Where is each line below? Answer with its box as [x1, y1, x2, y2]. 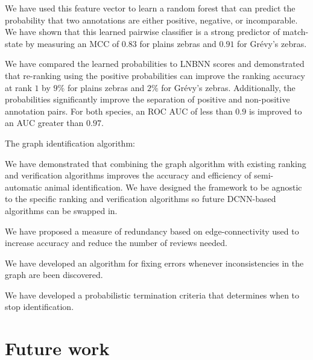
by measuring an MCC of [25, 37, 119, 49]
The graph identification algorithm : [5, 136, 135, 149]
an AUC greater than [5, 116, 84, 129]
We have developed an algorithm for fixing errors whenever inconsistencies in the [5, 256, 304, 269]
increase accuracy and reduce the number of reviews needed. [5, 236, 227, 249]
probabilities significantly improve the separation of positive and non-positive [5, 93, 290, 106]
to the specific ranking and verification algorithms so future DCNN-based [5, 192, 276, 205]
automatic [5, 180, 42, 193]
